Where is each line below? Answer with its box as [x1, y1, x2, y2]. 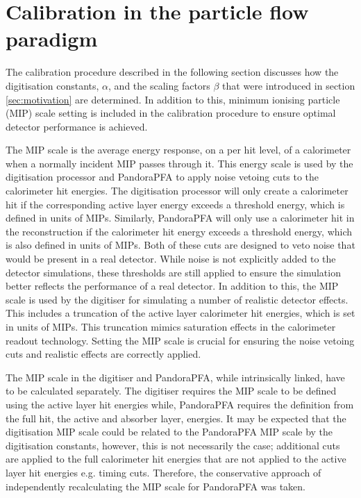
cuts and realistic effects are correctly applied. [6, 347, 201, 361]
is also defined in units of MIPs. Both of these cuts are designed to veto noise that [6, 238, 355, 252]
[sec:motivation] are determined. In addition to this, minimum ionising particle [6, 92, 340, 106]
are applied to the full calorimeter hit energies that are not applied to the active [6, 451, 346, 466]
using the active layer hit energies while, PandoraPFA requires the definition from [6, 397, 354, 411]
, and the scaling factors [108, 78, 210, 92]
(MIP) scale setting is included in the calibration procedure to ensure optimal [6, 106, 336, 120]
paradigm [6, 24, 98, 53]
